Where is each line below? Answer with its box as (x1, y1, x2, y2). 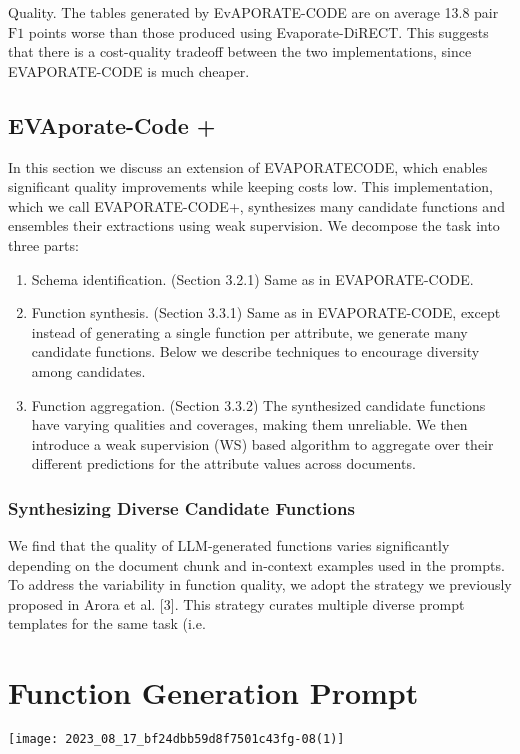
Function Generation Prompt (8, 672, 419, 713)
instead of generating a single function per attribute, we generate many (31, 321, 468, 342)
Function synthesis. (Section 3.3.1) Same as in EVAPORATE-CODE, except (31, 302, 501, 323)
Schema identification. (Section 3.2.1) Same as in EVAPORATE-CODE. (31, 268, 474, 289)
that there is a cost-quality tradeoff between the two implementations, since (8, 41, 472, 62)
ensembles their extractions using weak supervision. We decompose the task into (8, 215, 500, 236)
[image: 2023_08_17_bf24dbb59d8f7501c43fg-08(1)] (8, 732, 345, 747)
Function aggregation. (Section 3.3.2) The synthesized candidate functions (31, 394, 486, 415)
